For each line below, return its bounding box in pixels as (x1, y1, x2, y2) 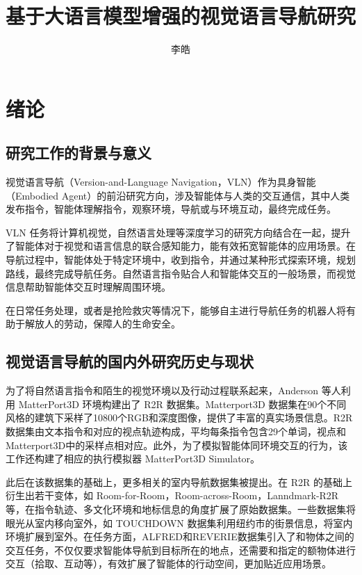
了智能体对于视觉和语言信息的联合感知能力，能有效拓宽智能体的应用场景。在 (6, 238, 356, 253)
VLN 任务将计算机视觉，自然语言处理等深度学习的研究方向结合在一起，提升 (6, 225, 351, 239)
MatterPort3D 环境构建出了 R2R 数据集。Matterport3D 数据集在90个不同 (18, 396, 347, 411)
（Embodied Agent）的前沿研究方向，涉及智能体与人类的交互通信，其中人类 (6, 188, 350, 202)
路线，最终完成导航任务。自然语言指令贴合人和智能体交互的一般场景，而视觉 (6, 266, 356, 280)
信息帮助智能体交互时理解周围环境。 (6, 280, 171, 294)
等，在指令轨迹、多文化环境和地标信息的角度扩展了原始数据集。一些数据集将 (6, 502, 356, 516)
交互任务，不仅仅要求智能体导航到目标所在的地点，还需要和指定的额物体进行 (6, 542, 356, 557)
